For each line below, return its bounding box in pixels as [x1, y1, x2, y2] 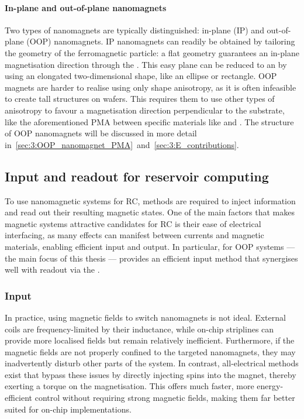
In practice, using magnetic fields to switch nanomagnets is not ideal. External [5, 311, 286, 323]
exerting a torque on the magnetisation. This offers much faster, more [5, 380, 254, 392]
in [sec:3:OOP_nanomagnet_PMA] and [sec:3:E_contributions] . [5, 138, 239, 150]
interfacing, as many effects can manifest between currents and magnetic [5, 229, 264, 241]
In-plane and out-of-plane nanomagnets [5, 1, 167, 13]
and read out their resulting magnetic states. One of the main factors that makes [5, 206, 295, 218]
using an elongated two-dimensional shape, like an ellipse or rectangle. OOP [5, 70, 277, 82]
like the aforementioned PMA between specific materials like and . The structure [5, 115, 294, 128]
